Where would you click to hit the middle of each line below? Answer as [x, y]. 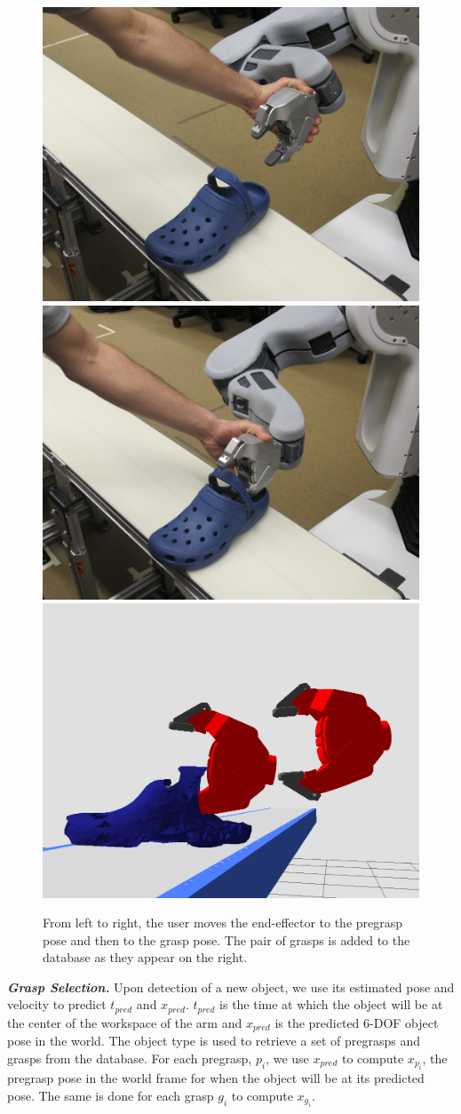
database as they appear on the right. [145, 957]
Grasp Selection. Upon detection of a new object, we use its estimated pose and [231, 987]
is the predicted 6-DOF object [357, 1022]
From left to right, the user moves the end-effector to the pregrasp [223, 923]
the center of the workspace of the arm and [125, 1022]
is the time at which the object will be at [331, 1004]
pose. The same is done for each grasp [111, 1095]
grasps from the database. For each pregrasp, [130, 1058]
